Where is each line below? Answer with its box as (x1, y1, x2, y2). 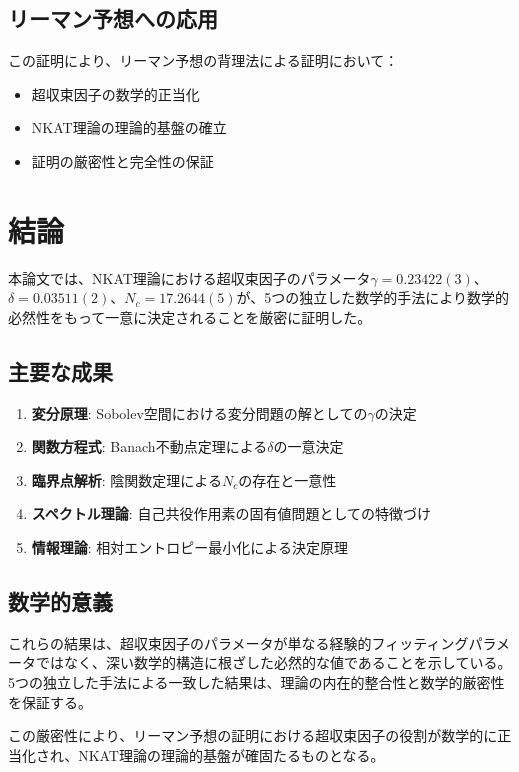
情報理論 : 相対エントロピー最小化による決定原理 (31, 537, 348, 558)
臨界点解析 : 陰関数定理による (31, 469, 222, 490)
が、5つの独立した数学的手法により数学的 (236, 287, 510, 308)
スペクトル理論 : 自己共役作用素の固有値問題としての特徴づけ (31, 503, 431, 524)
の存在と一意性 (238, 469, 337, 490)
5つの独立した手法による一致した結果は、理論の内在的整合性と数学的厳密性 (8, 672, 505, 693)
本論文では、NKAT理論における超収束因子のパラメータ (8, 267, 371, 288)
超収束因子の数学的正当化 (31, 83, 200, 104)
